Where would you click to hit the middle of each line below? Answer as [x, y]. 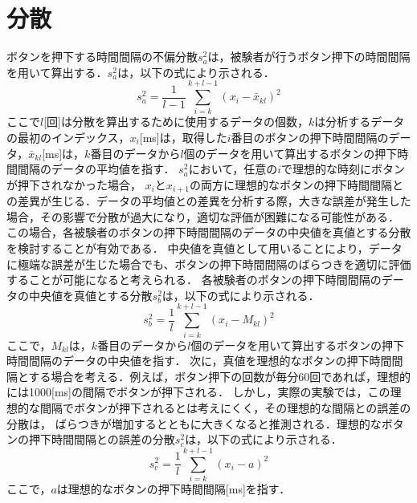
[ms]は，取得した [183, 138]
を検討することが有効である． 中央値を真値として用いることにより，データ [204, 248]
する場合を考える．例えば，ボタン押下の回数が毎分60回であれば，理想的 [220, 376]
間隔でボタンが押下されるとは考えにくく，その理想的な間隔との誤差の [225, 407]
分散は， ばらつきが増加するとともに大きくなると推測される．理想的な [194, 423]
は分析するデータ [360, 122]
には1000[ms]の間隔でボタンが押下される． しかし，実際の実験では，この [198, 392]
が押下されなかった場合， [74, 184]
